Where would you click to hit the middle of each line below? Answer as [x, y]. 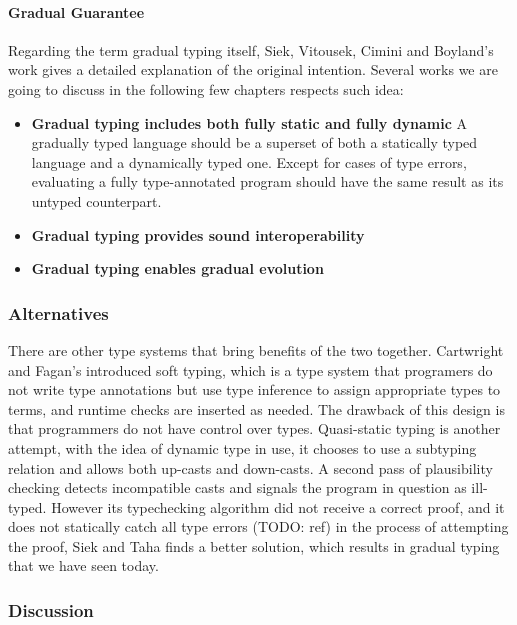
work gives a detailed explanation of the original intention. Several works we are [253, 69]
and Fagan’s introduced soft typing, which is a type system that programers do [250, 369]
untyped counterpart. [96, 200]
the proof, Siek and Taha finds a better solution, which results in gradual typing [254, 545]
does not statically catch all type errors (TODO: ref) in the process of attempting [258, 526]
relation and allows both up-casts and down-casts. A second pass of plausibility [250, 467]
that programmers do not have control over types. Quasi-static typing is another [254, 428]
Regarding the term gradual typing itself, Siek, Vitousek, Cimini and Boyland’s [251, 49]
